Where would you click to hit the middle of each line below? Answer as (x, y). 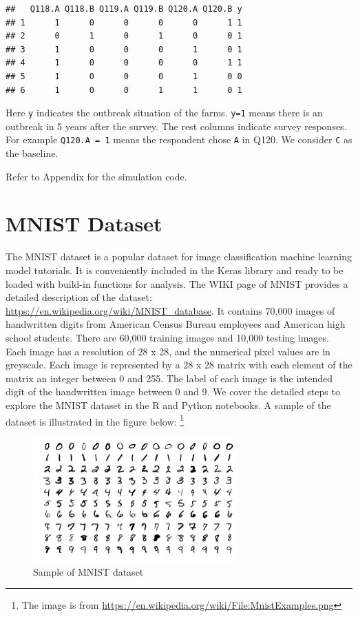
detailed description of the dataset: (79, 297)
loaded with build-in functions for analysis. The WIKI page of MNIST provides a (177, 283)
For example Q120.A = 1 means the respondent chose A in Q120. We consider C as (179, 139)
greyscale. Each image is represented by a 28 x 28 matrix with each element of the (179, 365)
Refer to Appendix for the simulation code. (96, 176)
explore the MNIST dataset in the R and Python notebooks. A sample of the (168, 405)
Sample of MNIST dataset (88, 571)
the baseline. (32, 153)
